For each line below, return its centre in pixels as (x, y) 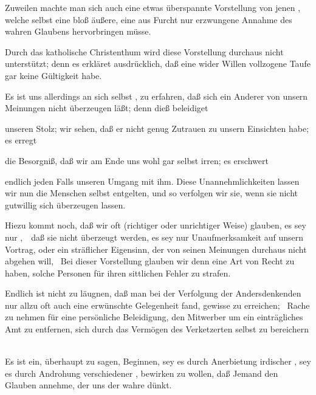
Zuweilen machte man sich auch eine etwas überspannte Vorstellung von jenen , (153, 7)
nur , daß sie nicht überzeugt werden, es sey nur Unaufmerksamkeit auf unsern (154, 237)
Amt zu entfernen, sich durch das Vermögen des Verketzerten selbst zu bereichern (157, 329)
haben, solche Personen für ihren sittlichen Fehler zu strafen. (118, 273)
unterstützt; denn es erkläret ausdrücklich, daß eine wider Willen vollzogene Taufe (158, 64)
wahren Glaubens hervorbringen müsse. (78, 31)
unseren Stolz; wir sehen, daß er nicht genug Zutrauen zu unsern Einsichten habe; (157, 128)
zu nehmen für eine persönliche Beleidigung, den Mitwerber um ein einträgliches (154, 317)
